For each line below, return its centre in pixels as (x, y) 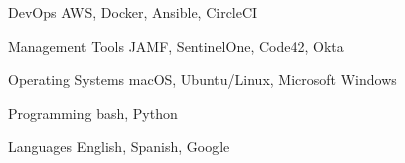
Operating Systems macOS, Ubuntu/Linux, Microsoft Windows (202, 79)
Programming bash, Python (93, 112)
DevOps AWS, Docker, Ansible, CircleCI (133, 12)
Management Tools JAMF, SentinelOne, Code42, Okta (176, 45)
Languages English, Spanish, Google (119, 146)
